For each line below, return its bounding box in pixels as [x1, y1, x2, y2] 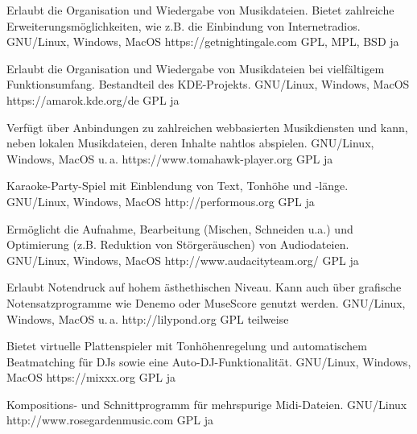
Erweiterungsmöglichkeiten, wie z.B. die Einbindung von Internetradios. [6, 17, 361, 34]
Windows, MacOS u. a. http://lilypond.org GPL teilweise [6, 310, 289, 327]
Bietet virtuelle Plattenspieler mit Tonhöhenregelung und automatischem [6, 337, 367, 354]
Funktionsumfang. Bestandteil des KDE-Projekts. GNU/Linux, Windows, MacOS [6, 76, 410, 93]
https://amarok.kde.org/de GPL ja [6, 91, 180, 108]
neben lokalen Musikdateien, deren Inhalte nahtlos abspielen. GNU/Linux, [6, 134, 374, 151]
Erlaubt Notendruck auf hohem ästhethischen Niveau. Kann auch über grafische [6, 279, 402, 296]
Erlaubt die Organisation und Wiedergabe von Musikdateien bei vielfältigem [6, 60, 385, 76]
